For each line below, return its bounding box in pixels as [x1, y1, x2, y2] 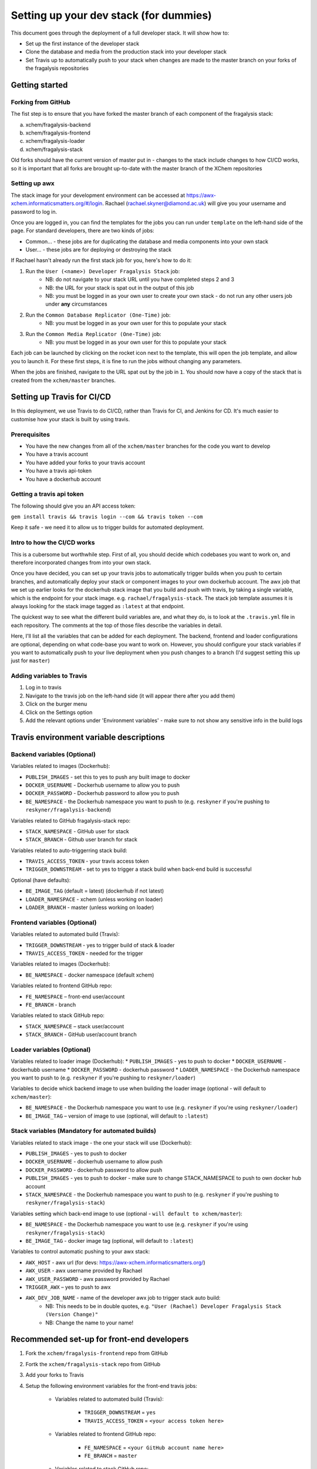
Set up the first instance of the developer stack [25, 40, 140, 47]
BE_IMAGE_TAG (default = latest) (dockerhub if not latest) [25, 887, 164, 894]
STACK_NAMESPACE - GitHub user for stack [25, 827, 129, 834]
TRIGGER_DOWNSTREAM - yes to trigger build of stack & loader [25, 941, 175, 948]
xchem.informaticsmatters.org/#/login [11, 200, 103, 207]
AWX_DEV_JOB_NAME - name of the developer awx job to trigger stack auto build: [25, 1294, 221, 1302]
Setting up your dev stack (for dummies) [11, 9, 213, 22]
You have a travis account [25, 451, 88, 458]
